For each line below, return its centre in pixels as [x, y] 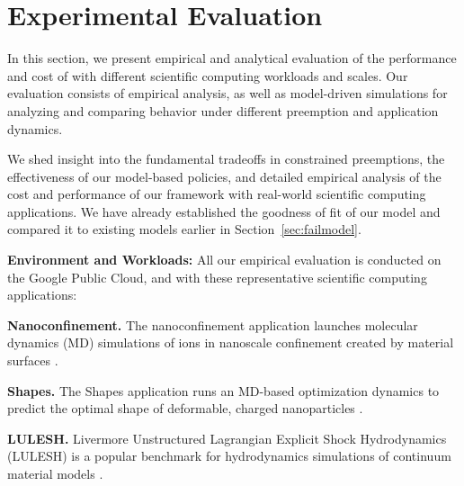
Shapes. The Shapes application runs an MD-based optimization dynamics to [223, 390]
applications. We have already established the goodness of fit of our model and [224, 211]
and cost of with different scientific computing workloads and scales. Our [208, 75]
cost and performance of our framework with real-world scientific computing [217, 194]
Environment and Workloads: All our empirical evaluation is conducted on [224, 260]
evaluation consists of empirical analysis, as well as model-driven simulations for [228, 93]
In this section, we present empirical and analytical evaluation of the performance [232, 58]
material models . [55, 473]
